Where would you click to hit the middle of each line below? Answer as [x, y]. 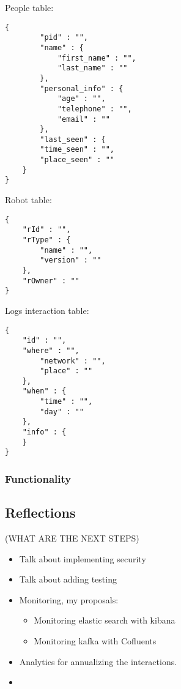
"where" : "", [51, 350]
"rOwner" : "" [51, 281]
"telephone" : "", [94, 109]
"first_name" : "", [97, 58]
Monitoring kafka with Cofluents [95, 641]
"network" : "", [73, 361]
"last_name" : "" [92, 68]
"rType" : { [46, 240]
